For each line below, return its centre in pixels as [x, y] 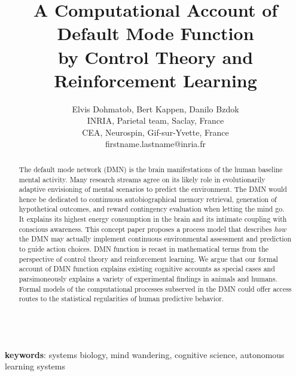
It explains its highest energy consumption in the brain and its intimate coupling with [153, 219]
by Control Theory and [155, 56]
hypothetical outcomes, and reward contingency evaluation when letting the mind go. [152, 209]
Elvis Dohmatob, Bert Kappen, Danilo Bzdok [155, 108]
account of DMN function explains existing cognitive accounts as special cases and [147, 269]
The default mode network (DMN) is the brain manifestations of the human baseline [151, 169]
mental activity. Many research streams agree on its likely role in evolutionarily [142, 179]
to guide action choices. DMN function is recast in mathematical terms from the [144, 249]
